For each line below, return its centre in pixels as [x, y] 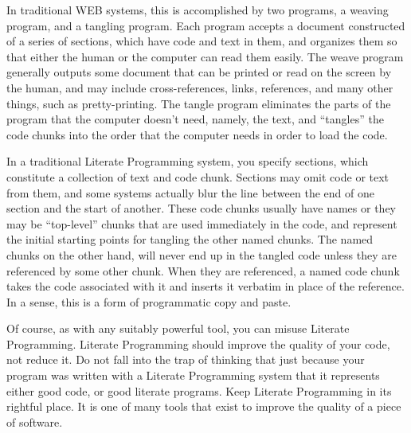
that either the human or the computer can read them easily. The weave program [205, 56]
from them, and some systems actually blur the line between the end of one [190, 192]
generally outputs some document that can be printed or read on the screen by [199, 72]
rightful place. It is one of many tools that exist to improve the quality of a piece [204, 406]
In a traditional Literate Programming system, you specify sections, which [188, 161]
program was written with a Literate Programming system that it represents [193, 375]
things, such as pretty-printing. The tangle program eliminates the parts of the [199, 103]
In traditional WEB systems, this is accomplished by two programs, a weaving [198, 10]
